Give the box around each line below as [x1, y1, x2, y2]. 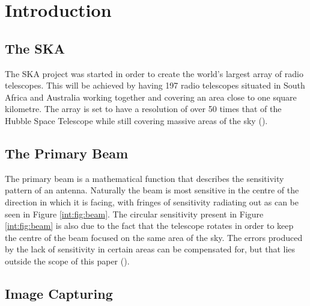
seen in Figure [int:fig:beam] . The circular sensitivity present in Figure [5, 207, 264, 220]
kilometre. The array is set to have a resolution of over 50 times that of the [5, 102, 282, 115]
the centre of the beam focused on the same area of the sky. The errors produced [5, 231, 303, 243]
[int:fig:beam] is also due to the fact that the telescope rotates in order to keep [5, 219, 294, 232]
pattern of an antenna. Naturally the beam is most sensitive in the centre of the [5, 184, 299, 196]
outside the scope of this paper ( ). [5, 254, 130, 267]
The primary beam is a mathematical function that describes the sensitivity [5, 172, 284, 184]
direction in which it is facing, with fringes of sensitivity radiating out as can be [5, 195, 299, 208]
